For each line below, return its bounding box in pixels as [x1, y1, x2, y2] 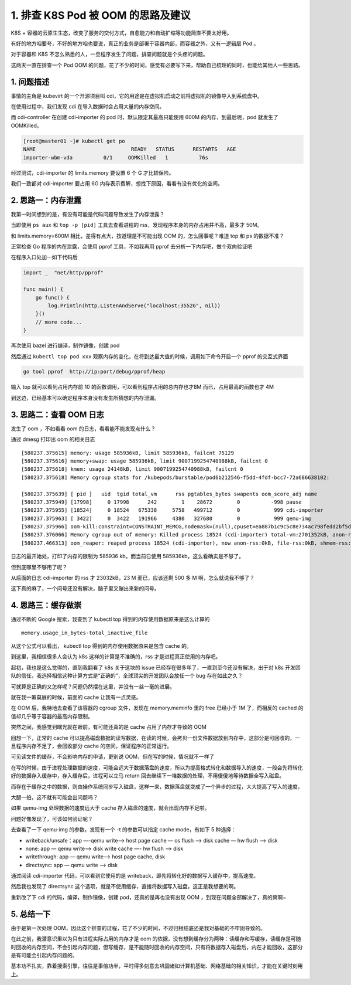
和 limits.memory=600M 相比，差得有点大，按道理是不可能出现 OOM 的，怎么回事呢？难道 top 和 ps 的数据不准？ [11, 232, 285, 239]
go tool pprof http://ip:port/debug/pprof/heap [23, 368, 166, 375]
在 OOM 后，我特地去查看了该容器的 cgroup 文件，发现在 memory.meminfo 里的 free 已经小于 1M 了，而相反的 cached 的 [11, 704, 304, 712]
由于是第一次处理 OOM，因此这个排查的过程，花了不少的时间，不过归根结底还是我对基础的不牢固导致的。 [11, 924, 266, 932]
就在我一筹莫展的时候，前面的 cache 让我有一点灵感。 [11, 694, 142, 701]
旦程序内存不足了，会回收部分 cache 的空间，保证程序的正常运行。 [11, 742, 173, 749]
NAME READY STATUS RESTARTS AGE [23, 146, 236, 152]
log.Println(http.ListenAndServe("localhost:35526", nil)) [47, 302, 221, 309]
